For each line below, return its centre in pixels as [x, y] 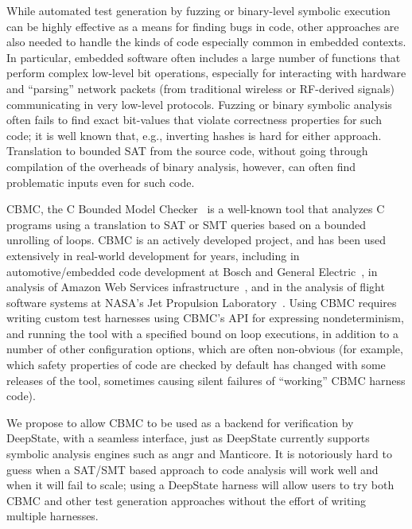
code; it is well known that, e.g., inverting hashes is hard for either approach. [194, 135]
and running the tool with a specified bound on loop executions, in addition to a [202, 333]
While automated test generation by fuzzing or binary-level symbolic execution [198, 10]
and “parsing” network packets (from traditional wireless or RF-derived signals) [201, 88]
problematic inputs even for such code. [101, 182]
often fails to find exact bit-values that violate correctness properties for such [194, 120]
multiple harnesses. [52, 516]
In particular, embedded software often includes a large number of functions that [204, 57]
